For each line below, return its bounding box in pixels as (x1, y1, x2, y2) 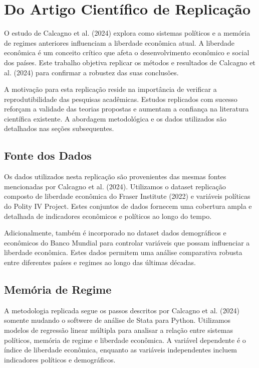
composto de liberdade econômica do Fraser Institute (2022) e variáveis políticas (4, 191, 250, 201)
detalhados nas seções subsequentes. (4, 123, 114, 134)
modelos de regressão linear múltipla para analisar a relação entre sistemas (4, 325, 233, 335)
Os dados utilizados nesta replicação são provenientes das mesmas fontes (4, 171, 226, 182)
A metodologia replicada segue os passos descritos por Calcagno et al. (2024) (4, 305, 239, 315)
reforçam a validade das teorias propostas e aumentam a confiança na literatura (4, 103, 249, 114)
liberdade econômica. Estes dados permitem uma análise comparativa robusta (4, 247, 242, 258)
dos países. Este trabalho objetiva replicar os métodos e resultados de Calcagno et (4, 57, 255, 67)
